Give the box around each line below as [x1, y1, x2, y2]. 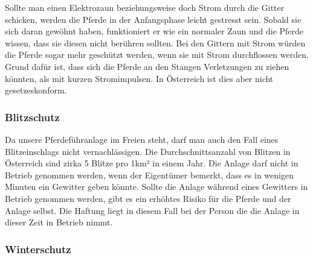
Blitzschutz [5, 109, 60, 124]
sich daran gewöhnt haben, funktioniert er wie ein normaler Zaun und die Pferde [5, 25, 304, 37]
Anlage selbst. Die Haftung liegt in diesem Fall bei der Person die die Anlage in [5, 204, 300, 216]
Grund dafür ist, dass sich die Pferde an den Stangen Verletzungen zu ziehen [5, 60, 289, 72]
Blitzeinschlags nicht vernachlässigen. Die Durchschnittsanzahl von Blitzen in [5, 145, 291, 157]
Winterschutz [5, 241, 71, 256]
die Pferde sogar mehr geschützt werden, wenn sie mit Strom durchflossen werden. [5, 48, 309, 61]
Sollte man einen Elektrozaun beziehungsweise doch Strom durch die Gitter [5, 1, 285, 13]
